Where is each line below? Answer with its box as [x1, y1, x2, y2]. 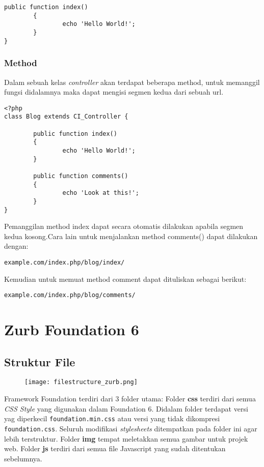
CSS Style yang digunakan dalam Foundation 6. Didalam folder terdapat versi [4, 403, 248, 414]
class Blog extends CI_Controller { [4, 113, 128, 121]
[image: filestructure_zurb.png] [24, 378, 138, 386]
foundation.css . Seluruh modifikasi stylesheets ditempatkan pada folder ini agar [4, 423, 257, 433]
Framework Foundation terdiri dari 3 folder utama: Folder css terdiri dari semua [4, 393, 256, 404]
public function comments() [33, 172, 128, 180]
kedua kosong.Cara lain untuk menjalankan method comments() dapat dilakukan [4, 230, 258, 241]
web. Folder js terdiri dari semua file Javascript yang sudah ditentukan [4, 443, 226, 454]
